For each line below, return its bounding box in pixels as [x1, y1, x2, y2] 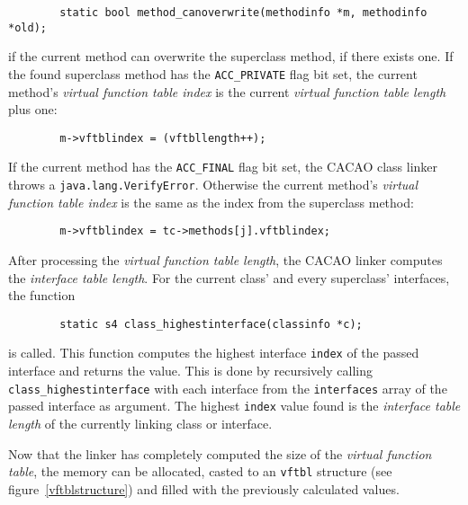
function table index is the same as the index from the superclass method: [8, 192, 414, 211]
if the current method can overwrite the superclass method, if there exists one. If [8, 47, 454, 66]
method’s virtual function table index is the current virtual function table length [8, 82, 446, 101]
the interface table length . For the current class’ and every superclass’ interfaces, [8, 268, 450, 287]
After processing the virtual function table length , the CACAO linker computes [8, 250, 443, 269]
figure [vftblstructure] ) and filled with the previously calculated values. [8, 479, 400, 498]
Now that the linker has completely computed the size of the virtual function [8, 444, 432, 463]
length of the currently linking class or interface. [8, 413, 273, 432]
